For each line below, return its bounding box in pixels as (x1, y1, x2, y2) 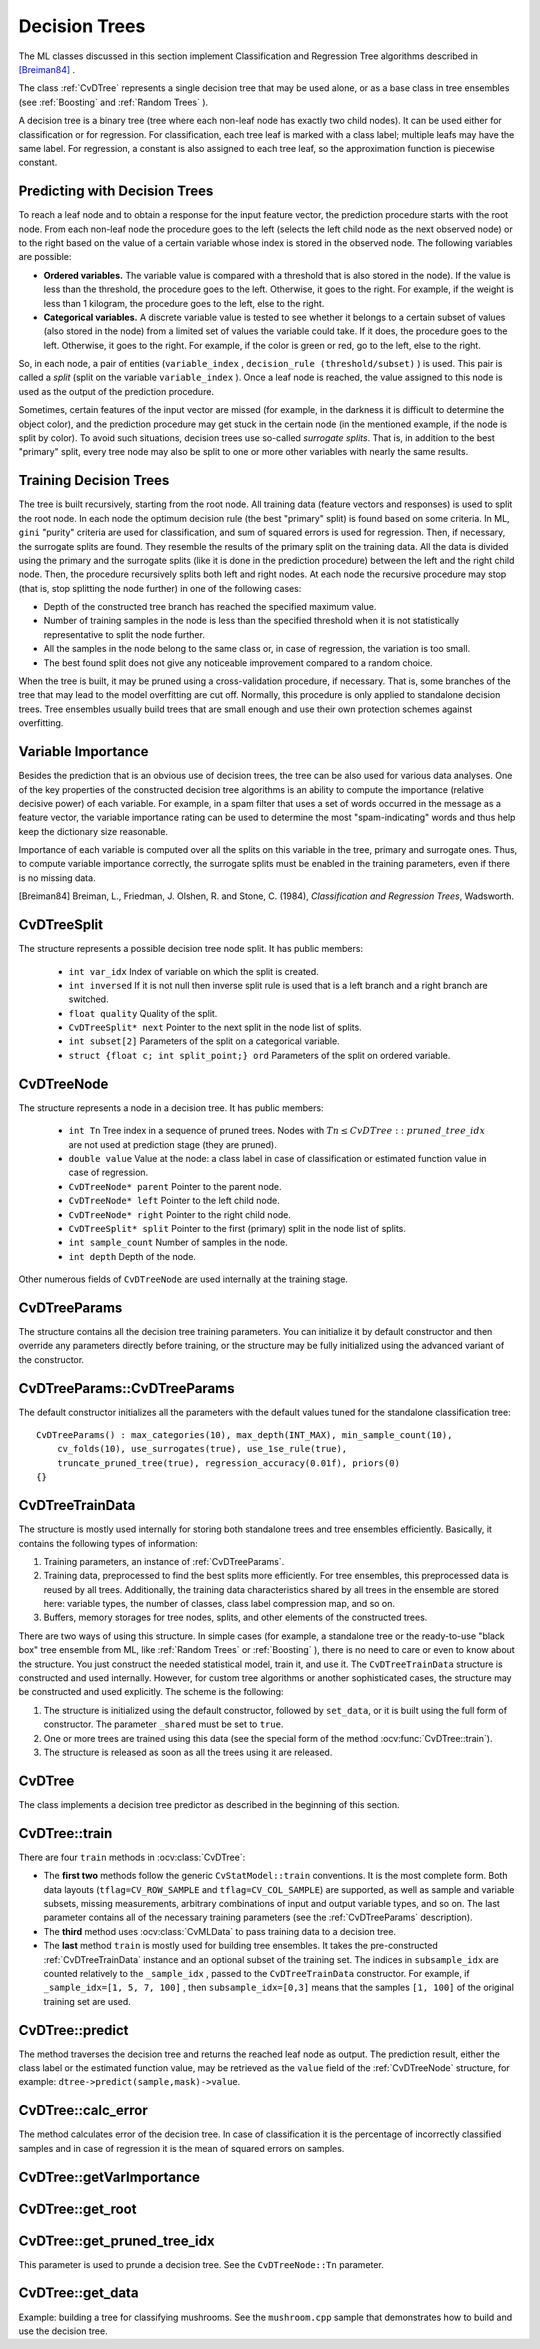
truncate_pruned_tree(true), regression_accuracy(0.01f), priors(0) (56, 1457, 400, 1469)
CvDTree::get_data (18, 2285, 139, 2302)
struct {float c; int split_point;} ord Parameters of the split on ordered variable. (68, 1049, 451, 1061)
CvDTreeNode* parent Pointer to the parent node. (68, 1180, 282, 1192)
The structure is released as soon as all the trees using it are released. (43, 1746, 333, 1758)
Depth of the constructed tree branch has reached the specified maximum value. (43, 601, 377, 613)
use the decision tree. (18, 2325, 109, 2337)
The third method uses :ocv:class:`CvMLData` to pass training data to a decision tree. (43, 1925, 397, 1937)
